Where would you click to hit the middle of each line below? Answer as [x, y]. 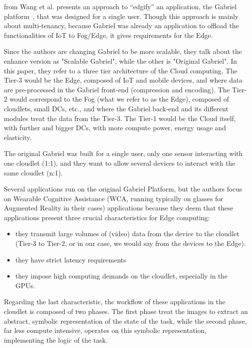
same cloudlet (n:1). [34, 172]
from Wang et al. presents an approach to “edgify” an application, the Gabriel [120, 6]
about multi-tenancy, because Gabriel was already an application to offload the [121, 26]
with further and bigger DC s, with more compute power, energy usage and [115, 128]
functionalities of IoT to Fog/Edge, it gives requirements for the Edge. [109, 35]
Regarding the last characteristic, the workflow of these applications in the [115, 302]
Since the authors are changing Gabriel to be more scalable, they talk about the [123, 51]
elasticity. [18, 137]
